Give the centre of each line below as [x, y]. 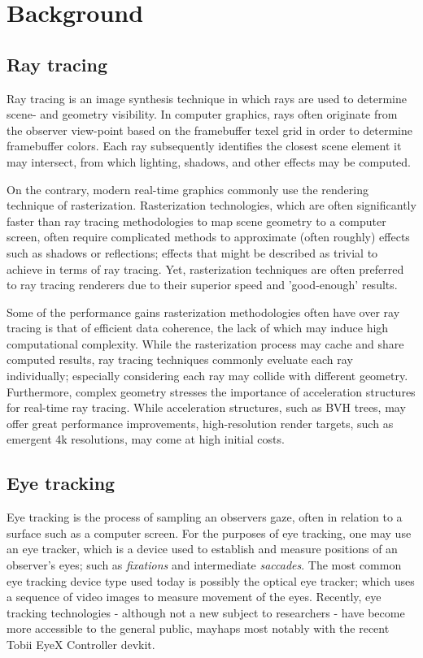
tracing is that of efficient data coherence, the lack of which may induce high [198, 328]
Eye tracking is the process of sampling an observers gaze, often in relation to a [205, 517]
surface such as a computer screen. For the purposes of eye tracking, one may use [209, 532]
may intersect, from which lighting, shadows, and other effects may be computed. [209, 161]
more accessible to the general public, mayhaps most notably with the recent [198, 628]
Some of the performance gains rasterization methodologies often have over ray [203, 312]
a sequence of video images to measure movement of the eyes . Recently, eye [194, 597]
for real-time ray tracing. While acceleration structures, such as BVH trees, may [206, 407]
